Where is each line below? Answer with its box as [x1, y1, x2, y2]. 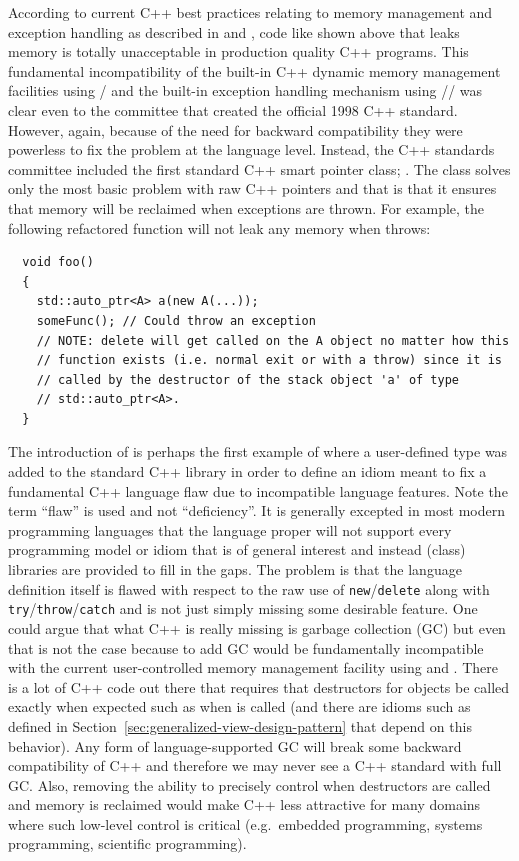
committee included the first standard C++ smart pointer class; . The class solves [8, 158, 511, 179]
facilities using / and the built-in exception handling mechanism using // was [8, 80, 483, 101]
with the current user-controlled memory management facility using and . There [8, 657, 498, 678]
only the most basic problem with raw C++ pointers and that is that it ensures [8, 178, 497, 199]
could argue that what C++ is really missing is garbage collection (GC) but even [8, 617, 506, 638]
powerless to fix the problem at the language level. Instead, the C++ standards [8, 139, 495, 160]
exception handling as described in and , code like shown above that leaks [8, 21, 460, 42]
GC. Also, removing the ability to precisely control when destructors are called [8, 774, 491, 795]
